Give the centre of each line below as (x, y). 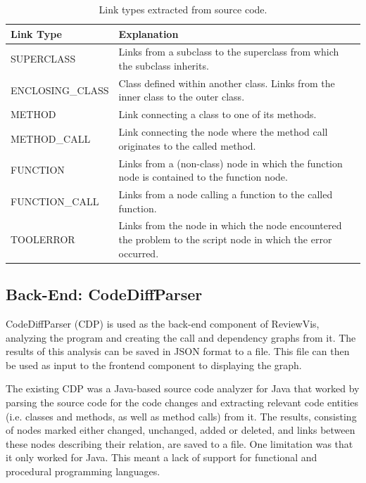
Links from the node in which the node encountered (230, 225)
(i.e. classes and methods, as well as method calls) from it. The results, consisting (181, 416)
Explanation (149, 33)
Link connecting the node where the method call (223, 132)
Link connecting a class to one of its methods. (217, 114)
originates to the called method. (187, 145)
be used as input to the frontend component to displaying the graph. (154, 365)
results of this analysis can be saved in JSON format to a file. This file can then (178, 351)
